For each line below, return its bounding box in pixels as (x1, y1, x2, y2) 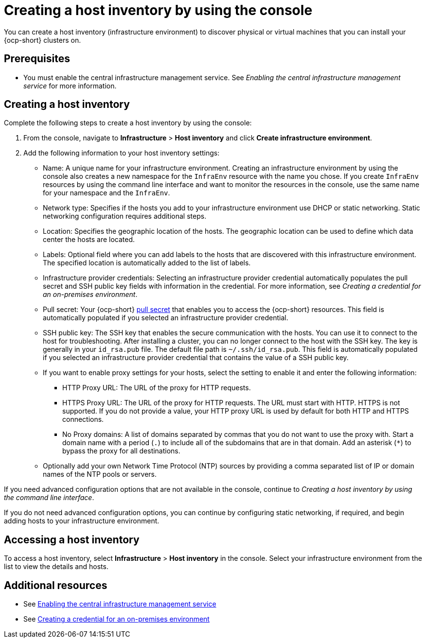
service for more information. (23, 81, 117, 90)
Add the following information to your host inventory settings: (23, 149, 220, 157)
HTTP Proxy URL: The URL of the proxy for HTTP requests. (62, 383, 251, 392)
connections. (62, 415, 104, 424)
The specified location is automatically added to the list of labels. (43, 259, 251, 267)
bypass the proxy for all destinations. (62, 447, 180, 455)
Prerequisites (4, 52, 70, 65)
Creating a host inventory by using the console (4, 2, 313, 18)
